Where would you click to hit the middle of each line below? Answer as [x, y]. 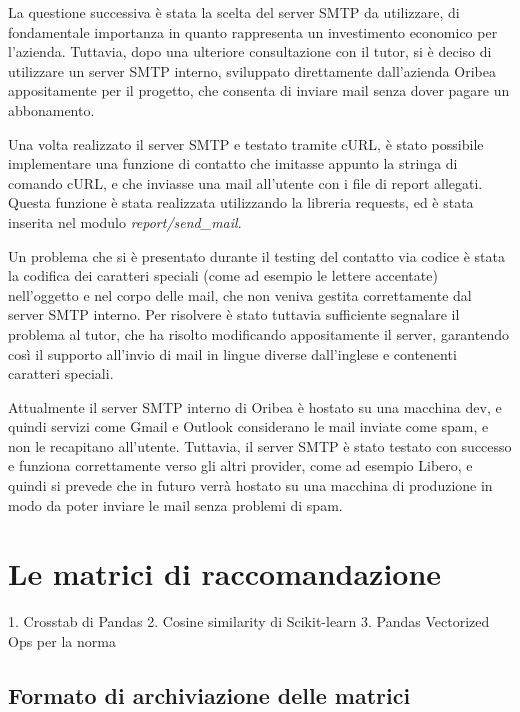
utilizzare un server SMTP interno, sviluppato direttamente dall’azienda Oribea [252, 70]
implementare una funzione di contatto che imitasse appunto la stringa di [233, 163]
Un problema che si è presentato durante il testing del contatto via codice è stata [256, 255]
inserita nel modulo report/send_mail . [125, 221]
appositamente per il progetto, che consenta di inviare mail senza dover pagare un [259, 90]
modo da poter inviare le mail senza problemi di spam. [175, 504]
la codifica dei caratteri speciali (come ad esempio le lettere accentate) [223, 275]
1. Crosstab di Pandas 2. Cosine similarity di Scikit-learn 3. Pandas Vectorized [249, 621]
